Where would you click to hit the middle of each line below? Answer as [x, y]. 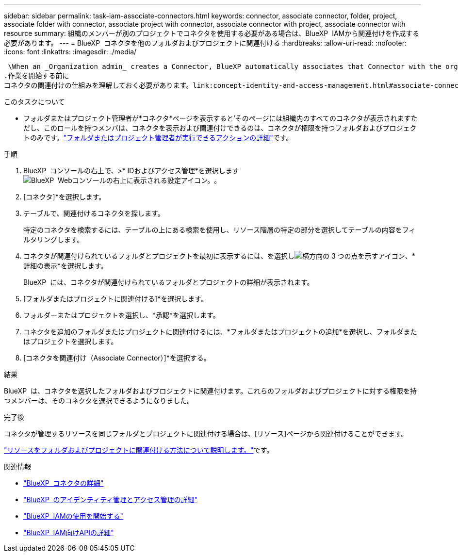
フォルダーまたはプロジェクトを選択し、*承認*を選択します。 [122, 315]
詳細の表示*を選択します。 [65, 266]
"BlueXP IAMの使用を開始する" [74, 516]
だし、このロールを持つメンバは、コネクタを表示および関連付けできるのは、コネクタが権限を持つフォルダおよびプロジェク [220, 128]
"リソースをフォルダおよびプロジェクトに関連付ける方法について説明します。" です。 [139, 450]
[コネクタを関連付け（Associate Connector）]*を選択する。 [117, 358]
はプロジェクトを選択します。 [71, 341]
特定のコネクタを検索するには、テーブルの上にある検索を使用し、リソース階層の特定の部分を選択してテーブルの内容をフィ [220, 230]
